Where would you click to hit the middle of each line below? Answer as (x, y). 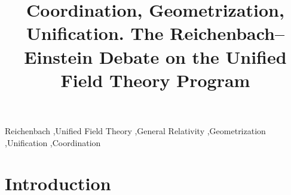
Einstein (59, 56)
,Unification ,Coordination (53, 142)
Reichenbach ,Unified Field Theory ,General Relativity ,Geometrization (135, 130)
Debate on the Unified (193, 56)
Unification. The (95, 33)
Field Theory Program (155, 80)
